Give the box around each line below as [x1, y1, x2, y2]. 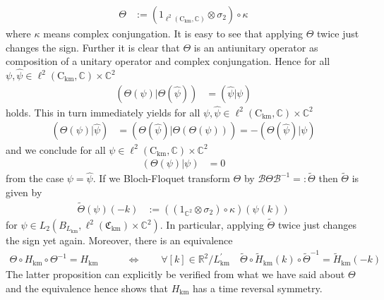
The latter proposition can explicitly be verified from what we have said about [6, 267, 345, 282]
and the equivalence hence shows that [6, 280, 168, 295]
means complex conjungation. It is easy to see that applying [43, 26, 304, 41]
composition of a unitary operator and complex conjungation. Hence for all [6, 54, 330, 68]
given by [6, 184, 42, 199]
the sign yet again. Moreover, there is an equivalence [6, 233, 233, 247]
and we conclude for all [6, 142, 106, 157]
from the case [6, 171, 64, 186]
